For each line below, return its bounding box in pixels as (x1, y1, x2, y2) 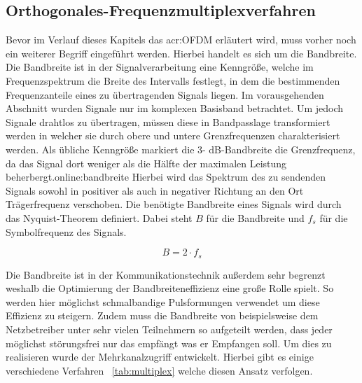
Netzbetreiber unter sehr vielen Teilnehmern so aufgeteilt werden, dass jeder (6, 321, 333, 336)
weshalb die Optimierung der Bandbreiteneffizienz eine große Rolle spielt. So (6, 281, 334, 295)
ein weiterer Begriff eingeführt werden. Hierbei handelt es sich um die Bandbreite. (6, 46, 357, 60)
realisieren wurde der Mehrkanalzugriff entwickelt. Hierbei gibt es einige (6, 349, 314, 364)
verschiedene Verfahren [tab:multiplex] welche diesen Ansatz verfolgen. (6, 363, 313, 377)
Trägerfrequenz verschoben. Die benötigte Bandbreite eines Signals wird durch (6, 197, 342, 211)
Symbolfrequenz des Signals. (6, 224, 127, 239)
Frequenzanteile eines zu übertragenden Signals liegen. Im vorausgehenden (6, 87, 324, 102)
